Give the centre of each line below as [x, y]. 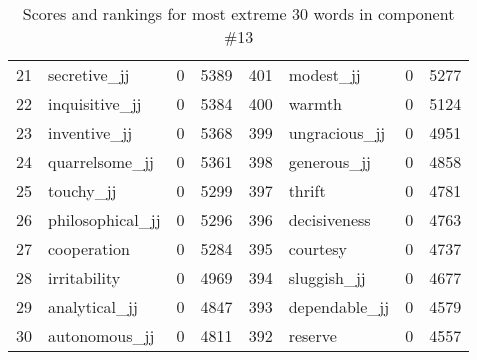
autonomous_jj [101, 335]
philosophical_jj [104, 219]
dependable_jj [339, 306]
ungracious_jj [337, 132]
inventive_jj [90, 132]
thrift [307, 190]
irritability [84, 277]
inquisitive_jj [95, 103]
